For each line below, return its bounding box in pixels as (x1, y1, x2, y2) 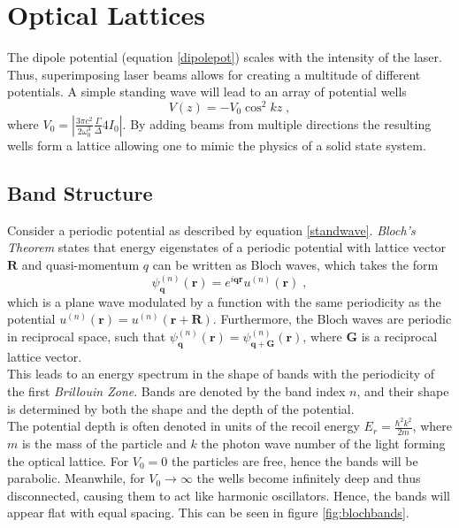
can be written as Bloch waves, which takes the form (152, 255, 439, 273)
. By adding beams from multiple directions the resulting (122, 114, 432, 133)
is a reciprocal (361, 326, 438, 345)
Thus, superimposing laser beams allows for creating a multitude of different (7, 65, 421, 83)
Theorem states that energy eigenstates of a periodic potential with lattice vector (7, 238, 447, 256)
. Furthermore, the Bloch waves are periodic (212, 310, 452, 328)
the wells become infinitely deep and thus (196, 469, 421, 487)
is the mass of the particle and (21, 434, 187, 453)
